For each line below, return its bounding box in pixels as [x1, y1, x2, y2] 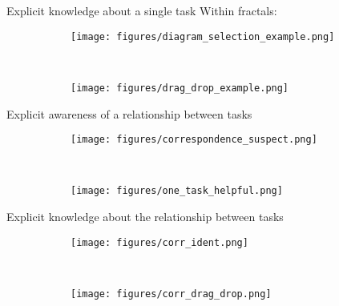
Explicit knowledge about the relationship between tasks [6, 208, 284, 224]
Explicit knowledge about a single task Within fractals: [6, 2, 277, 18]
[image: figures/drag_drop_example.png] [71, 82, 289, 94]
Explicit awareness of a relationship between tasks [6, 105, 252, 122]
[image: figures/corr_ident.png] [71, 236, 248, 248]
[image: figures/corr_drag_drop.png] [71, 288, 272, 300]
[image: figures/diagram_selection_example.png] [71, 30, 335, 42]
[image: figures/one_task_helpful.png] [71, 185, 283, 197]
